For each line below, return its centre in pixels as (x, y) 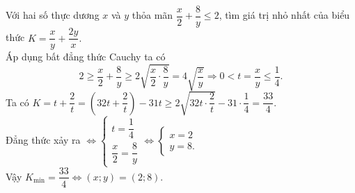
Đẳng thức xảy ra (43, 140)
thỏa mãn (152, 15)
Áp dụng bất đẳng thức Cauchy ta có (86, 57)
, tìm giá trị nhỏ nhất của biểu (284, 15)
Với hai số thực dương (53, 15)
